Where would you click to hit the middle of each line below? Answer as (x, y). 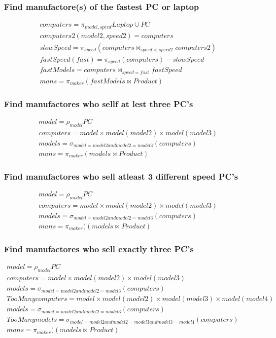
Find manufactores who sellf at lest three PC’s (99, 103)
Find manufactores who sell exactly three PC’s (99, 248)
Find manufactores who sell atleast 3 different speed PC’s (121, 176)
